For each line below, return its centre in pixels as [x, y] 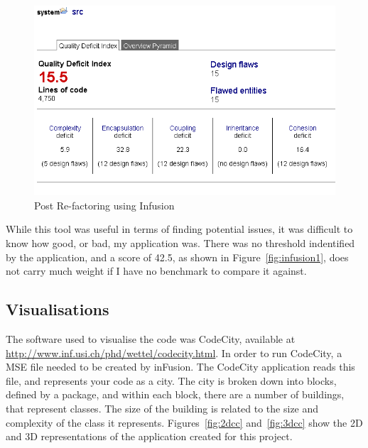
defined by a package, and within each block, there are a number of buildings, [175, 394]
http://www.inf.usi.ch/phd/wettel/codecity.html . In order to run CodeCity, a [174, 353]
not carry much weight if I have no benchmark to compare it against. [156, 271]
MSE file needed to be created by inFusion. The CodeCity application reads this [180, 367]
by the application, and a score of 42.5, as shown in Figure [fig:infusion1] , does [177, 257]
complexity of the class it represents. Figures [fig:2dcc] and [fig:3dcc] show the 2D [184, 422]
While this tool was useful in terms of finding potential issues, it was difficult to [179, 229]
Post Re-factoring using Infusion [104, 205]
